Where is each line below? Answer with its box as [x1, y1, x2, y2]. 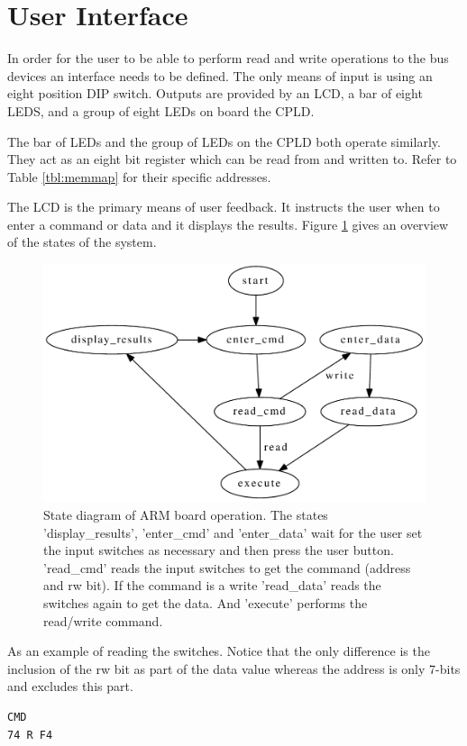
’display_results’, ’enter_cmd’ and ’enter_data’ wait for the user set [43, 523, 423, 541]
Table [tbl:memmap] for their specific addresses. [7, 167, 271, 186]
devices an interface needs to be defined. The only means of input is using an [7, 66, 433, 85]
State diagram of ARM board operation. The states [43, 505, 328, 524]
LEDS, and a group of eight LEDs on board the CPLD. [7, 101, 315, 120]
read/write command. [43, 611, 163, 630]
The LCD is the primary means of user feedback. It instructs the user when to [7, 197, 440, 216]
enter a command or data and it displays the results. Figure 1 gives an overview [7, 214, 449, 233]
